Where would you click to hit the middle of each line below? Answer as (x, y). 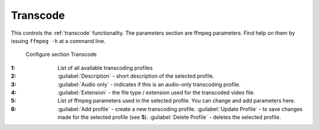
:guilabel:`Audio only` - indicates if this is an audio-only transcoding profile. (149, 84)
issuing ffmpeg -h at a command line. (58, 41)
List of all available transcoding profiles (105, 68)
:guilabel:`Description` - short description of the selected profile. (136, 76)
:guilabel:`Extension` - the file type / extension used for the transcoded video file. (156, 92)
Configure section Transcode (61, 54)
